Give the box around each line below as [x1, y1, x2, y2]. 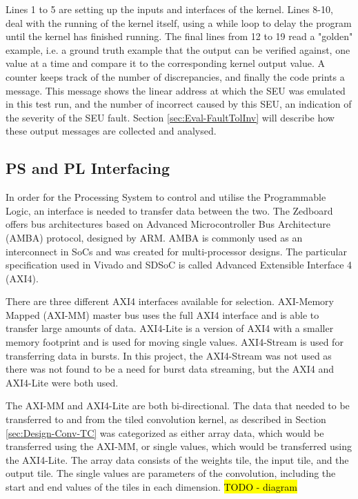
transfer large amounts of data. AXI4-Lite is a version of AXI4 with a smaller [6, 321, 334, 335]
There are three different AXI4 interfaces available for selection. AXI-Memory [6, 294, 334, 309]
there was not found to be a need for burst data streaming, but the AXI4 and [6, 362, 335, 376]
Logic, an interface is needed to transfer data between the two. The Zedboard [6, 203, 333, 217]
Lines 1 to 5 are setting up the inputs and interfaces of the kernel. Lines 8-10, [6, 2, 333, 16]
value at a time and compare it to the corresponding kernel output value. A [6, 56, 326, 70]
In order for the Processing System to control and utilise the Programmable [6, 190, 326, 204]
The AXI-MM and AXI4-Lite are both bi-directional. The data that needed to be [6, 398, 350, 413]
